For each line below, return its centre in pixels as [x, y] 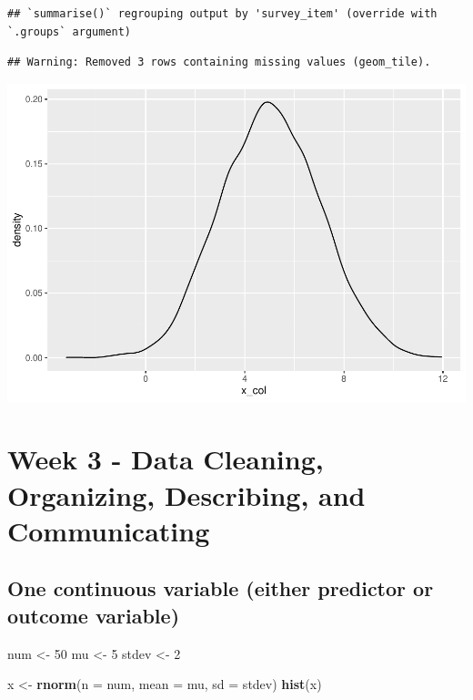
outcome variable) [94, 615]
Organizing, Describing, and [186, 494]
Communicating [109, 530]
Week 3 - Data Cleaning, [166, 459]
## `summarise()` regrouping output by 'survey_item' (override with [222, 14]
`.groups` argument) [70, 31]
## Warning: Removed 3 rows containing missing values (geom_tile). [219, 62]
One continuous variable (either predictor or [221, 588]
